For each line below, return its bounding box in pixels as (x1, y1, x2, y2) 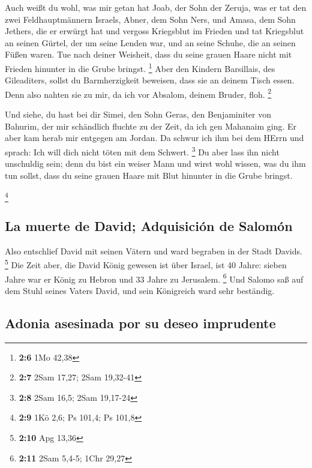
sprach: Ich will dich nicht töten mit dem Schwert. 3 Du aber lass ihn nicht (5, 143, 280, 158)
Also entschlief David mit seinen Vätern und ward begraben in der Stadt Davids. (5, 244, 302, 257)
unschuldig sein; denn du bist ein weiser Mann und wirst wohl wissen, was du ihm (5, 157, 306, 170)
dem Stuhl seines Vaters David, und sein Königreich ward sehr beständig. (5, 284, 275, 296)
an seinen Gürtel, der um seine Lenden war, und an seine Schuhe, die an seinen (5, 36, 296, 49)
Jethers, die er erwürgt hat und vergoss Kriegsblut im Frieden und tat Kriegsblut (5, 25, 304, 37)
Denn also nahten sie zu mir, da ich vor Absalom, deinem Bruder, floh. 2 (5, 86, 272, 100)
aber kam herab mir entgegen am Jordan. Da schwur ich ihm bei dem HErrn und (5, 131, 304, 144)
